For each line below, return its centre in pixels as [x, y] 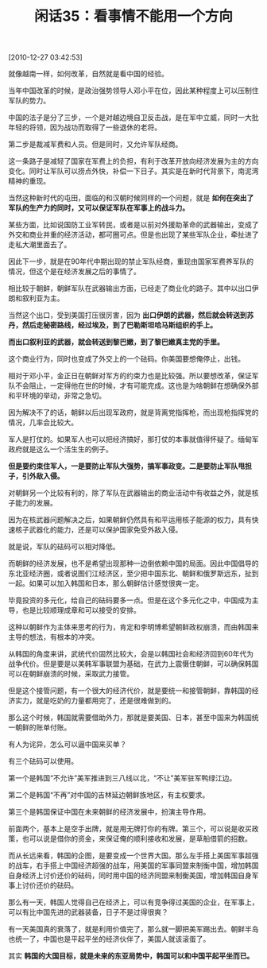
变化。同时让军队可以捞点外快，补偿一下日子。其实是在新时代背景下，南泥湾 [133, 171]
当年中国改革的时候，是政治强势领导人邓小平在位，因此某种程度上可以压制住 [133, 91]
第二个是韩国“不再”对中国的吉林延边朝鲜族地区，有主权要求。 [109, 795]
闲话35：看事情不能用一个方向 [133, 16]
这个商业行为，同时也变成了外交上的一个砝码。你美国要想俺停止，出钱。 [126, 359]
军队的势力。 [29, 101]
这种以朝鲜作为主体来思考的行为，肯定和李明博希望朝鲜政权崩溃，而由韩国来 [133, 627]
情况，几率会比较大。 [43, 423]
